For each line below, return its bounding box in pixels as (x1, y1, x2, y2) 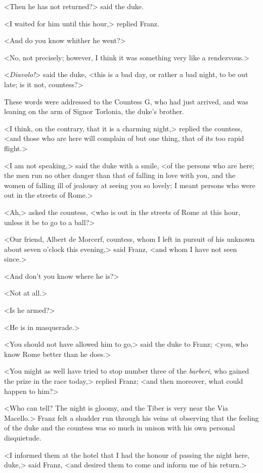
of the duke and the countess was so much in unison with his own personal (4, 422, 235, 433)
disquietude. (4, 432, 41, 443)
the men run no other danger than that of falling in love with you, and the (4, 170, 236, 180)
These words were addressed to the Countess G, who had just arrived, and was (4, 96, 248, 106)
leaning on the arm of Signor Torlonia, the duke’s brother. (4, 106, 184, 117)
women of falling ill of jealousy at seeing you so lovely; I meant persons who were (4, 179, 255, 190)
